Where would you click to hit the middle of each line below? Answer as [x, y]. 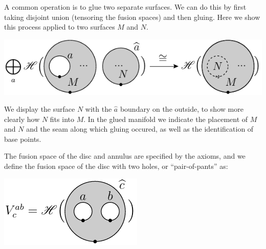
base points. [23, 139]
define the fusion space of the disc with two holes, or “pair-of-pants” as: [116, 166]
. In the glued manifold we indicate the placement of [166, 119]
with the [98, 109]
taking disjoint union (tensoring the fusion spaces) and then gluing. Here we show [132, 17]
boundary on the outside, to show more [182, 109]
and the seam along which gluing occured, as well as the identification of [140, 129]
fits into [62, 119]
